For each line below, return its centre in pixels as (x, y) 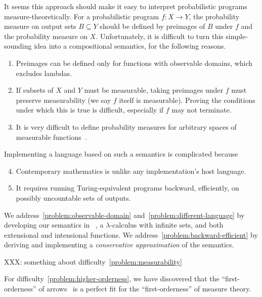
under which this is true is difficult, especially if (90, 110)
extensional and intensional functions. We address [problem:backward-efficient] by (131, 234)
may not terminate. (202, 110)
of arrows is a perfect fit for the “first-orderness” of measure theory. (145, 289)
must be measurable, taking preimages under (154, 90)
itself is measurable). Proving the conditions (187, 100)
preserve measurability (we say (63, 100)
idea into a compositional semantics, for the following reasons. (130, 46)
